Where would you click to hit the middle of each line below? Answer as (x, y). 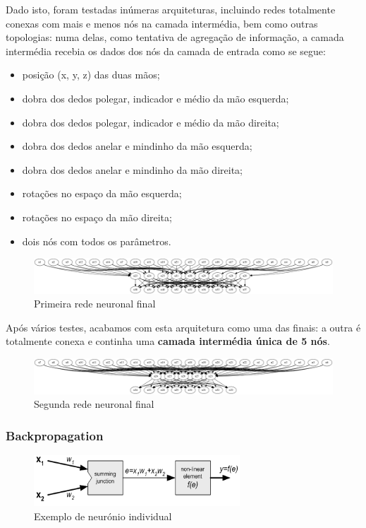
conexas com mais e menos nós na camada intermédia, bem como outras (162, 23)
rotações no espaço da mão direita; (97, 217)
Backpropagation (55, 435)
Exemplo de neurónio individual (103, 516)
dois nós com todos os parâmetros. (97, 241)
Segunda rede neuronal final (94, 404)
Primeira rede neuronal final (95, 304)
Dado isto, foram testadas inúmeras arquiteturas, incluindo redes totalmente (171, 9)
